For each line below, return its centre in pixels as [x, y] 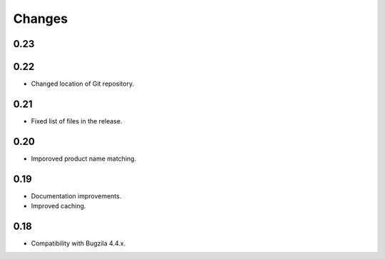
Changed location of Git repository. [83, 84]
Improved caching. [58, 206]
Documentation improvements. [76, 195]
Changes [40, 19]
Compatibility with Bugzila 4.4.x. [78, 243]
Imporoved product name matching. [84, 158]
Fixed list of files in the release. [77, 121]
